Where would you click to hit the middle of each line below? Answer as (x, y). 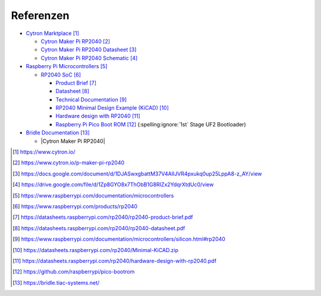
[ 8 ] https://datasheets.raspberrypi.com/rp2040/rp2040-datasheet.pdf (99, 228)
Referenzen (40, 15)
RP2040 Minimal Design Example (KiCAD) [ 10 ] (112, 108)
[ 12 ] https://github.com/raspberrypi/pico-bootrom (74, 272)
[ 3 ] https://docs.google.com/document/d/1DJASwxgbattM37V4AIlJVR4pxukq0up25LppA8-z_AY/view (137, 174)
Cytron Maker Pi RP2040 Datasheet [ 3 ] (89, 50)
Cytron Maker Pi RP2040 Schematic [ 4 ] (89, 58)
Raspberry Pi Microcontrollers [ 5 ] (67, 66)
